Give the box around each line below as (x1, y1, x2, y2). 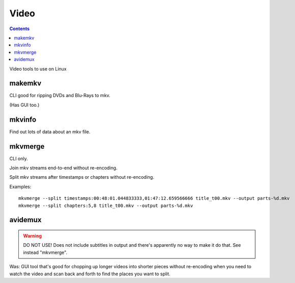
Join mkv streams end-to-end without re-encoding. (9, 165, 118, 171)
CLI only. (9, 155, 28, 161)
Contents (9, 26, 30, 32)
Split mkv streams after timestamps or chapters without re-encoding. (9, 174, 154, 180)
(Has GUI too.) (9, 102, 40, 108)
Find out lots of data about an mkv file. (9, 128, 91, 135)
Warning (23, 232, 42, 239)
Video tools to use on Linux (9, 65, 67, 72)
